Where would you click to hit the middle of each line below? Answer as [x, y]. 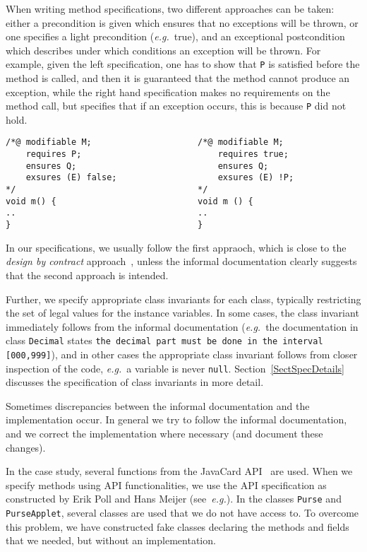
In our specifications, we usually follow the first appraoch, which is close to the [176, 247]
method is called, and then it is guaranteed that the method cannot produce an [178, 78]
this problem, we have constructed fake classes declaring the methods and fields [178, 526]
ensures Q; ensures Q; [147, 166]
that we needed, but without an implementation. [111, 540]
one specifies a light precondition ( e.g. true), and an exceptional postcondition [175, 36]
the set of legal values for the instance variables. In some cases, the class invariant [182, 313]
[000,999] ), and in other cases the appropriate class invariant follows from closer [182, 354]
